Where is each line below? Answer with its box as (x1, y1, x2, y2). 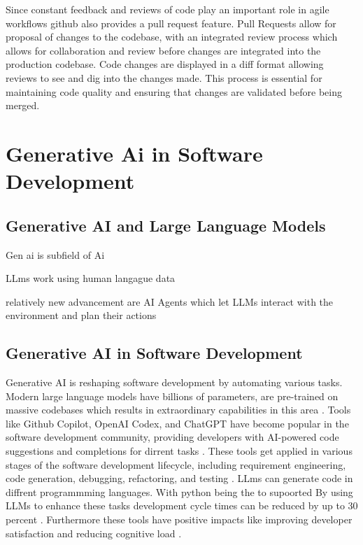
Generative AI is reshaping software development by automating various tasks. (6, 375, 343, 390)
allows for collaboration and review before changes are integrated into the (6, 43, 321, 57)
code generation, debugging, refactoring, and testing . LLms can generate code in (6, 471, 353, 486)
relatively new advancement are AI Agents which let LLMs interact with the (6, 294, 334, 309)
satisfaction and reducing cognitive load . (6, 525, 182, 540)
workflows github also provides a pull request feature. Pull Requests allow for (6, 15, 336, 30)
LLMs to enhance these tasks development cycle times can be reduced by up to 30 (6, 498, 358, 513)
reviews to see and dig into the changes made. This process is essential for (6, 70, 322, 85)
